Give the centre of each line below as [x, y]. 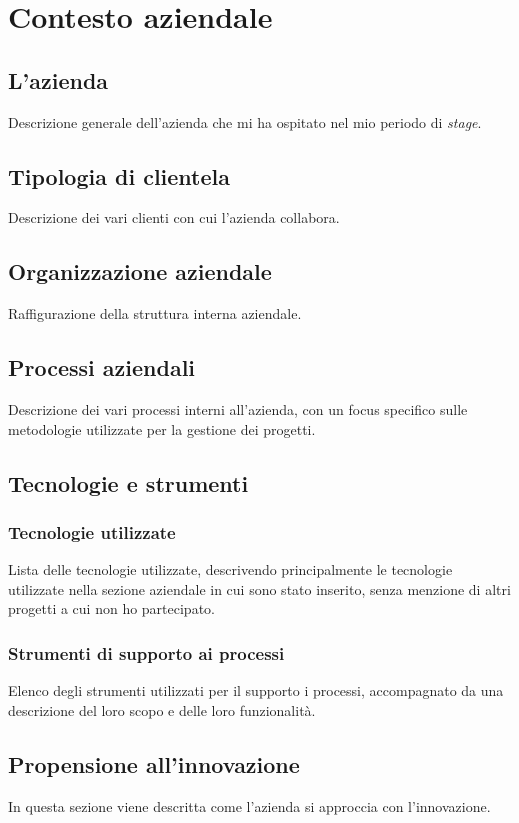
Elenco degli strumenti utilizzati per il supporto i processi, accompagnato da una [256, 690]
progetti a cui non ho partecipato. [111, 608]
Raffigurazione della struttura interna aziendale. [155, 313]
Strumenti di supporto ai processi [146, 652]
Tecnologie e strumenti [128, 482]
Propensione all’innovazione [154, 763]
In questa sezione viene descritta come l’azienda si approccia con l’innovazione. [249, 805]
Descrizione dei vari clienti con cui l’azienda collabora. [174, 217]
